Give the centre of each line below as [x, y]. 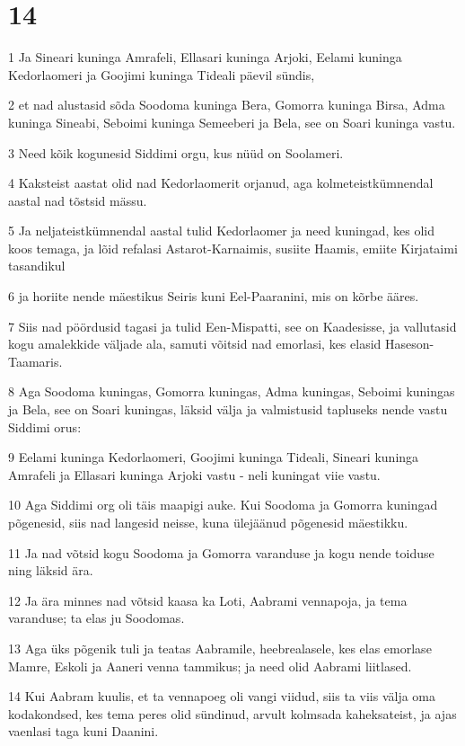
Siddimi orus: [45, 426]
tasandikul [37, 266]
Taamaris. [35, 361]
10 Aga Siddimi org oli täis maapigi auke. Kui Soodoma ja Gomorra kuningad [223, 505]
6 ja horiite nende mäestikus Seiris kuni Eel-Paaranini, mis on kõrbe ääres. [214, 296]
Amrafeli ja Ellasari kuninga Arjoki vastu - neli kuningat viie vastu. [194, 474]
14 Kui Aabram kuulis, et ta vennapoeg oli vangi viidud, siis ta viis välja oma [222, 696]
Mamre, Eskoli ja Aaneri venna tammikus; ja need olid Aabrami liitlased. [210, 666]
